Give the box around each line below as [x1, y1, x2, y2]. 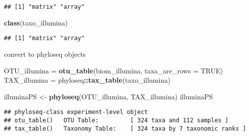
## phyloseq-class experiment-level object [4, 109, 148, 116]
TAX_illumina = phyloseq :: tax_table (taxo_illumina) [4, 75, 171, 85]
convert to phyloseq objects [4, 48, 86, 59]
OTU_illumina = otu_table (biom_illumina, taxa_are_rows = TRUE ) [4, 65, 223, 75]
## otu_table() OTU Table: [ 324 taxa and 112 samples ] [4, 116, 229, 124]
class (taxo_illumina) [4, 17, 68, 27]
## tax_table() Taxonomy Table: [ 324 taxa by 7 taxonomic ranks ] [4, 125, 246, 132]
